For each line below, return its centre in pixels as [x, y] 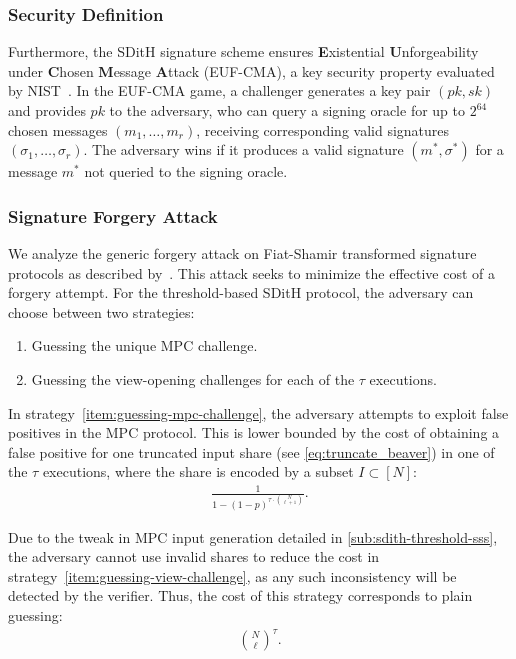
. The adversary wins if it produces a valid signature [243, 149]
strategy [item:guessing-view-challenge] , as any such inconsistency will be [232, 575]
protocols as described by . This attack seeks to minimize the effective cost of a [252, 272]
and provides [47, 110]
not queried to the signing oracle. [186, 171]
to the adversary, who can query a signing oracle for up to [287, 110]
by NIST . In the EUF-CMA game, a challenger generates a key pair [219, 90]
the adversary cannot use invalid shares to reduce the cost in [194, 556]
